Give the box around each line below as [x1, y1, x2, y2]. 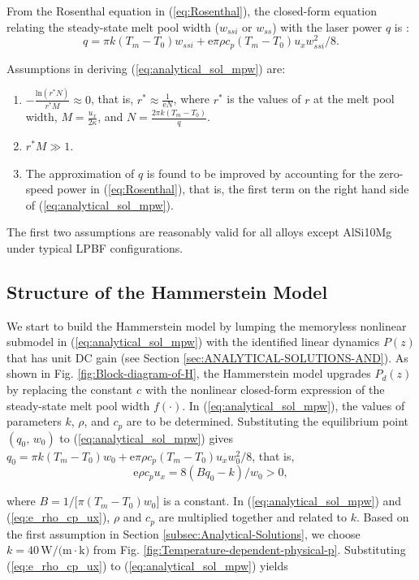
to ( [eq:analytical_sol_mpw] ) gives [59, 429, 234, 446]
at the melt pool [313, 90, 395, 107]
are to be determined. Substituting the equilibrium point [126, 413, 408, 430]
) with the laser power [272, 18, 382, 35]
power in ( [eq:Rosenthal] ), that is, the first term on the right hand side [57, 180, 409, 197]
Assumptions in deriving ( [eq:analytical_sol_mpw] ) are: [6, 59, 286, 76]
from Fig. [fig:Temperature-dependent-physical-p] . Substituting [93, 541, 406, 558]
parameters [6, 413, 62, 430]
